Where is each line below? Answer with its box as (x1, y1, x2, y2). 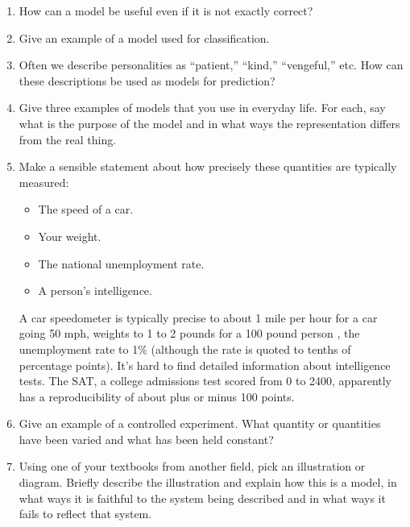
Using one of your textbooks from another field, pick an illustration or (19, 458, 366, 475)
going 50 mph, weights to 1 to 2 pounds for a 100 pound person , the (19, 325, 360, 342)
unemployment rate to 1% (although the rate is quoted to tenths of (19, 340, 351, 357)
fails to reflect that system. (19, 505, 152, 522)
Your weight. (38, 227, 101, 244)
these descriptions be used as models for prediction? (19, 72, 275, 89)
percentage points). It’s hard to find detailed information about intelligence (19, 356, 391, 373)
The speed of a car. (38, 201, 134, 218)
